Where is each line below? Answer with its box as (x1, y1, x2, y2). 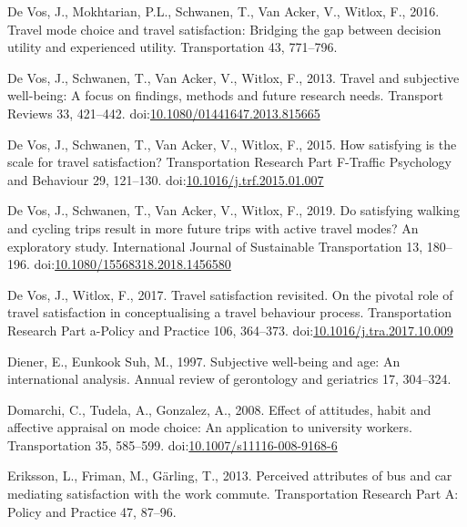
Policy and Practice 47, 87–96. (7, 501, 177, 521)
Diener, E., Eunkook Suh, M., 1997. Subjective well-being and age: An (7, 351, 401, 370)
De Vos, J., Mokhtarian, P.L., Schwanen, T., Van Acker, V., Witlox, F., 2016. (7, 2, 440, 20)
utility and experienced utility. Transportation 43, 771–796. (7, 37, 338, 57)
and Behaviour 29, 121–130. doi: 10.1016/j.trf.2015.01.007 (7, 170, 324, 189)
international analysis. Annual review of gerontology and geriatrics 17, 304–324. (7, 369, 452, 388)
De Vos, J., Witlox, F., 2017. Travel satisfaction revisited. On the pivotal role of (7, 284, 453, 304)
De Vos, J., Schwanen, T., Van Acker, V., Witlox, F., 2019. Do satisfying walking (7, 201, 460, 220)
